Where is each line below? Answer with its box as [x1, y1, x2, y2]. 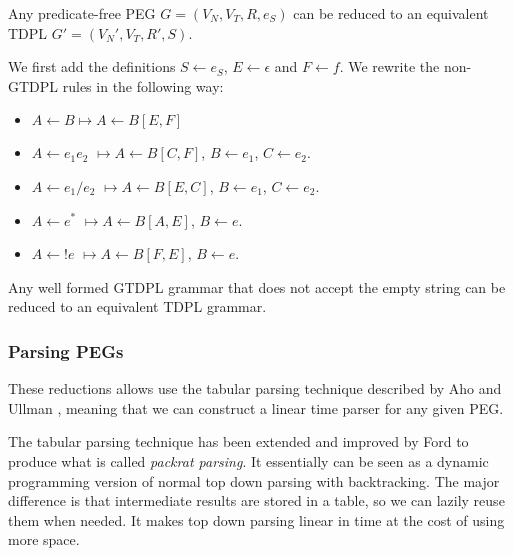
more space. [8, 529, 80, 550]
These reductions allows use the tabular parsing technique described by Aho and [8, 378, 502, 399]
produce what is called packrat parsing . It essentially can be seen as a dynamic [8, 450, 489, 471]
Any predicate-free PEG [8, 3, 156, 23]
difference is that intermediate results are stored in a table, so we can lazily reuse [8, 490, 505, 511]
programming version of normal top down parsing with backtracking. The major [8, 470, 500, 491]
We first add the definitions [8, 56, 176, 77]
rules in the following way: [62, 75, 224, 96]
